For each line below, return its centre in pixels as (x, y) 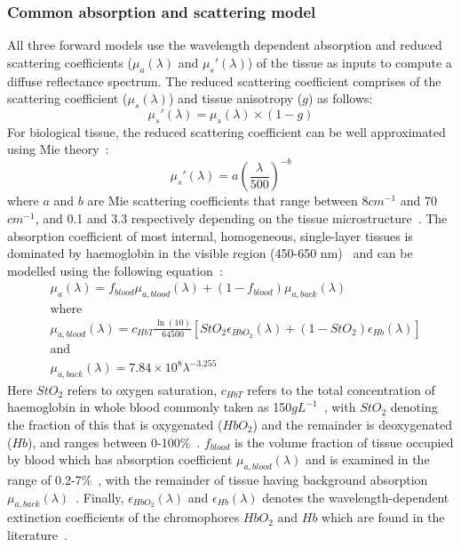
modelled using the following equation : (115, 270)
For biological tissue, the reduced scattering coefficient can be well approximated (227, 131)
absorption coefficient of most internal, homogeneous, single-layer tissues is (210, 235)
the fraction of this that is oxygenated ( (115, 424)
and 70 (419, 201)
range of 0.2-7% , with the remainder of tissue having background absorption (218, 479)
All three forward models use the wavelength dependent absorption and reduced (225, 45)
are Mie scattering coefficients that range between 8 (228, 201)
